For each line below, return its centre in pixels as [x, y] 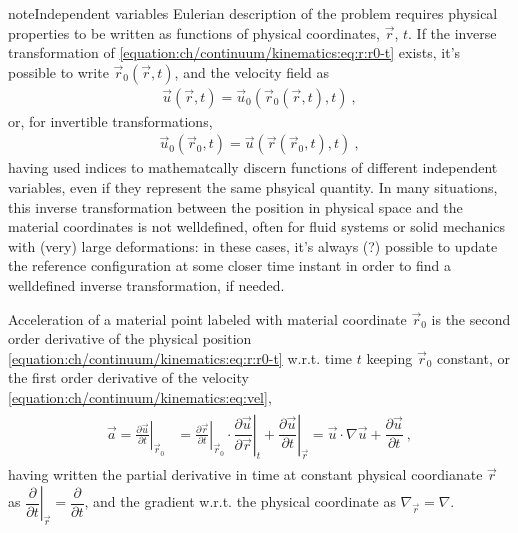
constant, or [473, 357]
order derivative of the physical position [130, 338]
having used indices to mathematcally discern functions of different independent [253, 167]
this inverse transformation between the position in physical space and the [235, 206]
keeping [389, 357]
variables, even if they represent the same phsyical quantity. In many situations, [253, 187]
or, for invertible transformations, [110, 120]
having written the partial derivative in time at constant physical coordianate [245, 474]
